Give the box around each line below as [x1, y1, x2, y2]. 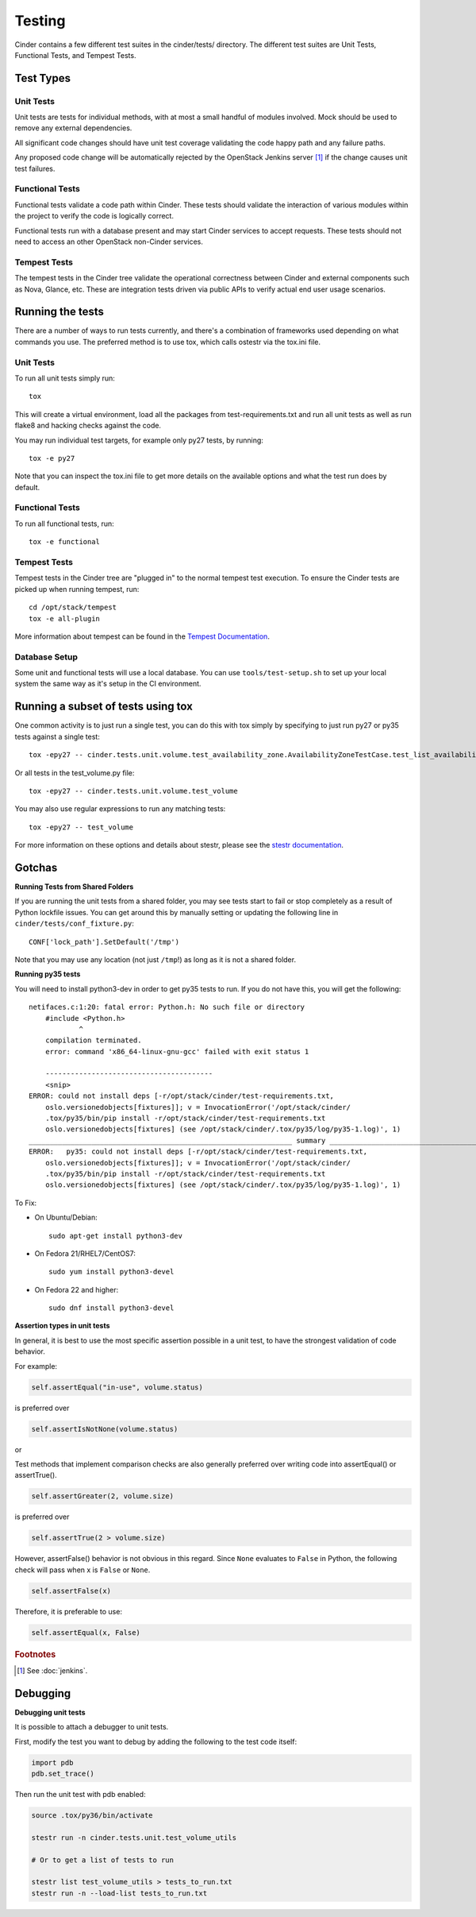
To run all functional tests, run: [14, 519, 114, 528]
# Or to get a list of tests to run [31, 1855, 175, 1865]
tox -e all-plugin [29, 614, 101, 623]
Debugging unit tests [14, 1707, 86, 1717]
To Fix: [14, 1198, 37, 1208]
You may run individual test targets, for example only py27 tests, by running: [14, 435, 263, 445]
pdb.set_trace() [31, 1768, 95, 1778]
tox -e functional [29, 537, 101, 547]
